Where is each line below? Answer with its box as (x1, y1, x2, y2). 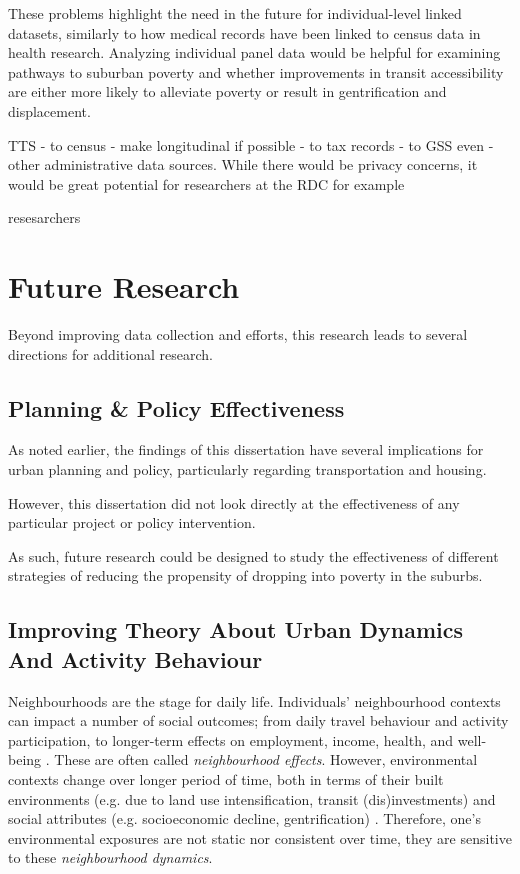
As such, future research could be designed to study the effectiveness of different (8, 545, 499, 566)
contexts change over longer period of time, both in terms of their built (8, 768, 444, 789)
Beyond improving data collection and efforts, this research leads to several (8, 324, 468, 345)
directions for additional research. (8, 343, 213, 364)
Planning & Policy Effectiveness (8, 392, 345, 423)
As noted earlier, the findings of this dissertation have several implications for (8, 439, 484, 460)
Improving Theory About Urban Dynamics (8, 614, 464, 645)
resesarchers (8, 207, 81, 228)
